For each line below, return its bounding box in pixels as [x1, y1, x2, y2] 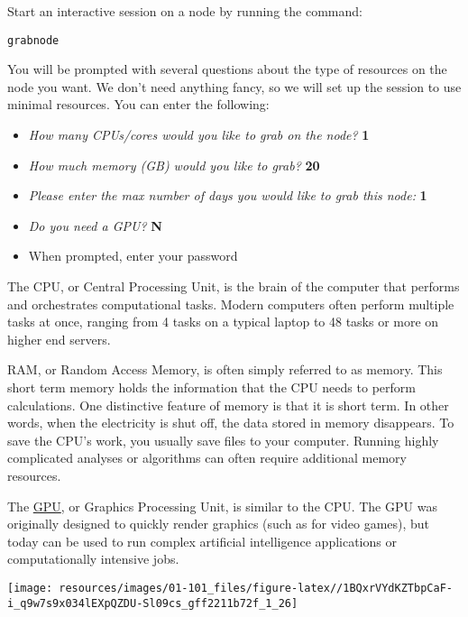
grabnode [7, 33, 60, 47]
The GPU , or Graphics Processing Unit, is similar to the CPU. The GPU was [7, 496, 437, 515]
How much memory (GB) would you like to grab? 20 [28, 155, 320, 174]
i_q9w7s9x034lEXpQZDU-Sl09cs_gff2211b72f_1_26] [7, 596, 298, 610]
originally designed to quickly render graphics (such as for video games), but [7, 514, 430, 533]
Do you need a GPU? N [28, 216, 162, 235]
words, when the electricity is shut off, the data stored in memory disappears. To [7, 413, 454, 432]
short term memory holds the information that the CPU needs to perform [7, 377, 416, 396]
